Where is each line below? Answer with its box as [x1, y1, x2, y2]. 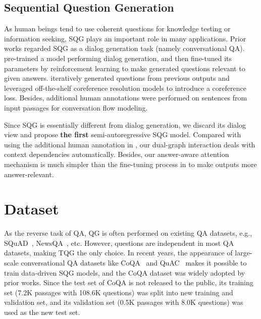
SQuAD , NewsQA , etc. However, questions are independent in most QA [4, 237, 234, 248]
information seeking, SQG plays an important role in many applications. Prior [4, 33, 246, 43]
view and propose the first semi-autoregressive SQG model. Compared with [4, 129, 241, 140]
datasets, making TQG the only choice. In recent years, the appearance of [4, 247, 233, 258]
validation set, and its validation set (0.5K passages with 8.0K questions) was [4, 297, 243, 307]
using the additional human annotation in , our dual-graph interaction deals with [4, 139, 255, 149]
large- [235, 247, 252, 258]
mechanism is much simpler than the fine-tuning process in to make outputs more [4, 158, 257, 169]
